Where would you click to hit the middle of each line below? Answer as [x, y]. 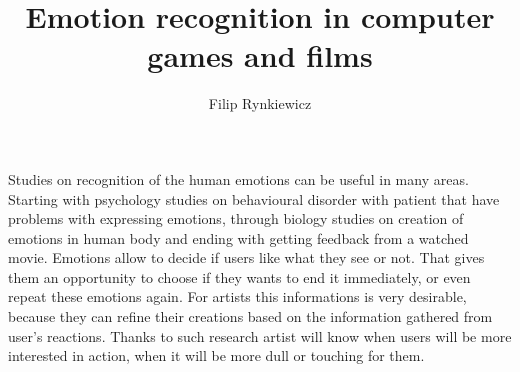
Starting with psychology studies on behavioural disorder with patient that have [254, 198]
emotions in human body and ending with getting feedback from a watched [238, 237]
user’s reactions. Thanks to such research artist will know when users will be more [260, 335]
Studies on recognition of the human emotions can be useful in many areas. [238, 178]
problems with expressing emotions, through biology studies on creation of [236, 218]
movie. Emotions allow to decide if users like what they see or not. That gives [246, 257]
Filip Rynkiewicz [260, 103]
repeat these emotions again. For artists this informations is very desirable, [237, 296]
